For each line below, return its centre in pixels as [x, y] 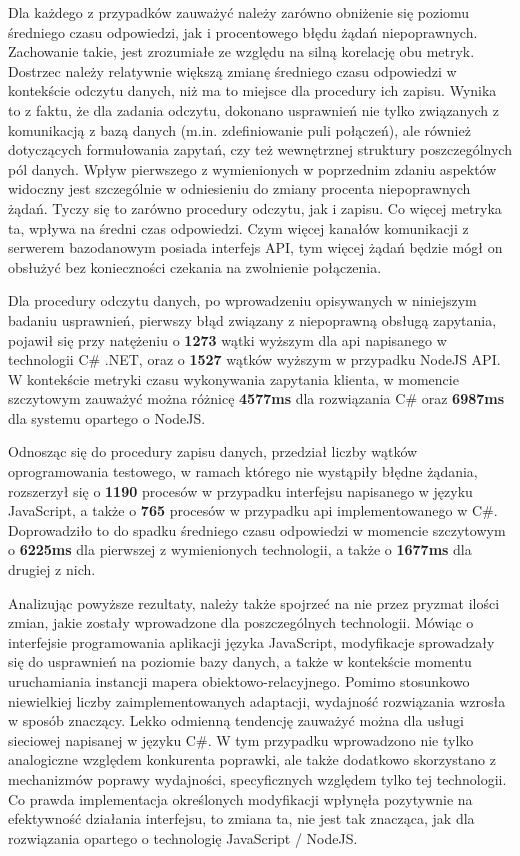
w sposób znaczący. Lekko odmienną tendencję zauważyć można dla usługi [236, 720]
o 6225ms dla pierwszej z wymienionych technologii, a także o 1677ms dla [240, 549]
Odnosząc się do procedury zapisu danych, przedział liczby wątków [213, 451]
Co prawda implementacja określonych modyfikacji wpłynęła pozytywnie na [240, 798]
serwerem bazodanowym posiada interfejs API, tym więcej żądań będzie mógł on [255, 247]
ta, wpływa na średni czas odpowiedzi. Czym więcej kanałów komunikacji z [238, 227]
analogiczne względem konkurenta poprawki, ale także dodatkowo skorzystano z [252, 759]
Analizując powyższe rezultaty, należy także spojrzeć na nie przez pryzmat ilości [254, 602]
